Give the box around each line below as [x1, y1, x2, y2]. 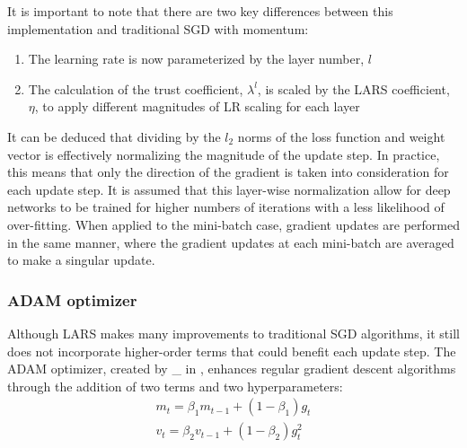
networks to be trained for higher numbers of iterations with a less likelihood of [7, 198, 445, 216]
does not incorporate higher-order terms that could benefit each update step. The [7, 341, 456, 360]
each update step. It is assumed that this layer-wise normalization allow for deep [7, 180, 451, 198]
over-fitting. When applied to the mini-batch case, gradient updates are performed [7, 215, 460, 233]
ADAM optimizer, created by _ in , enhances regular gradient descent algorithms [7, 359, 456, 378]
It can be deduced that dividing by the [7, 127, 221, 145]
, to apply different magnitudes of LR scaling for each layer [34, 97, 360, 116]
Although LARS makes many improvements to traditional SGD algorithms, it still [7, 323, 460, 342]
